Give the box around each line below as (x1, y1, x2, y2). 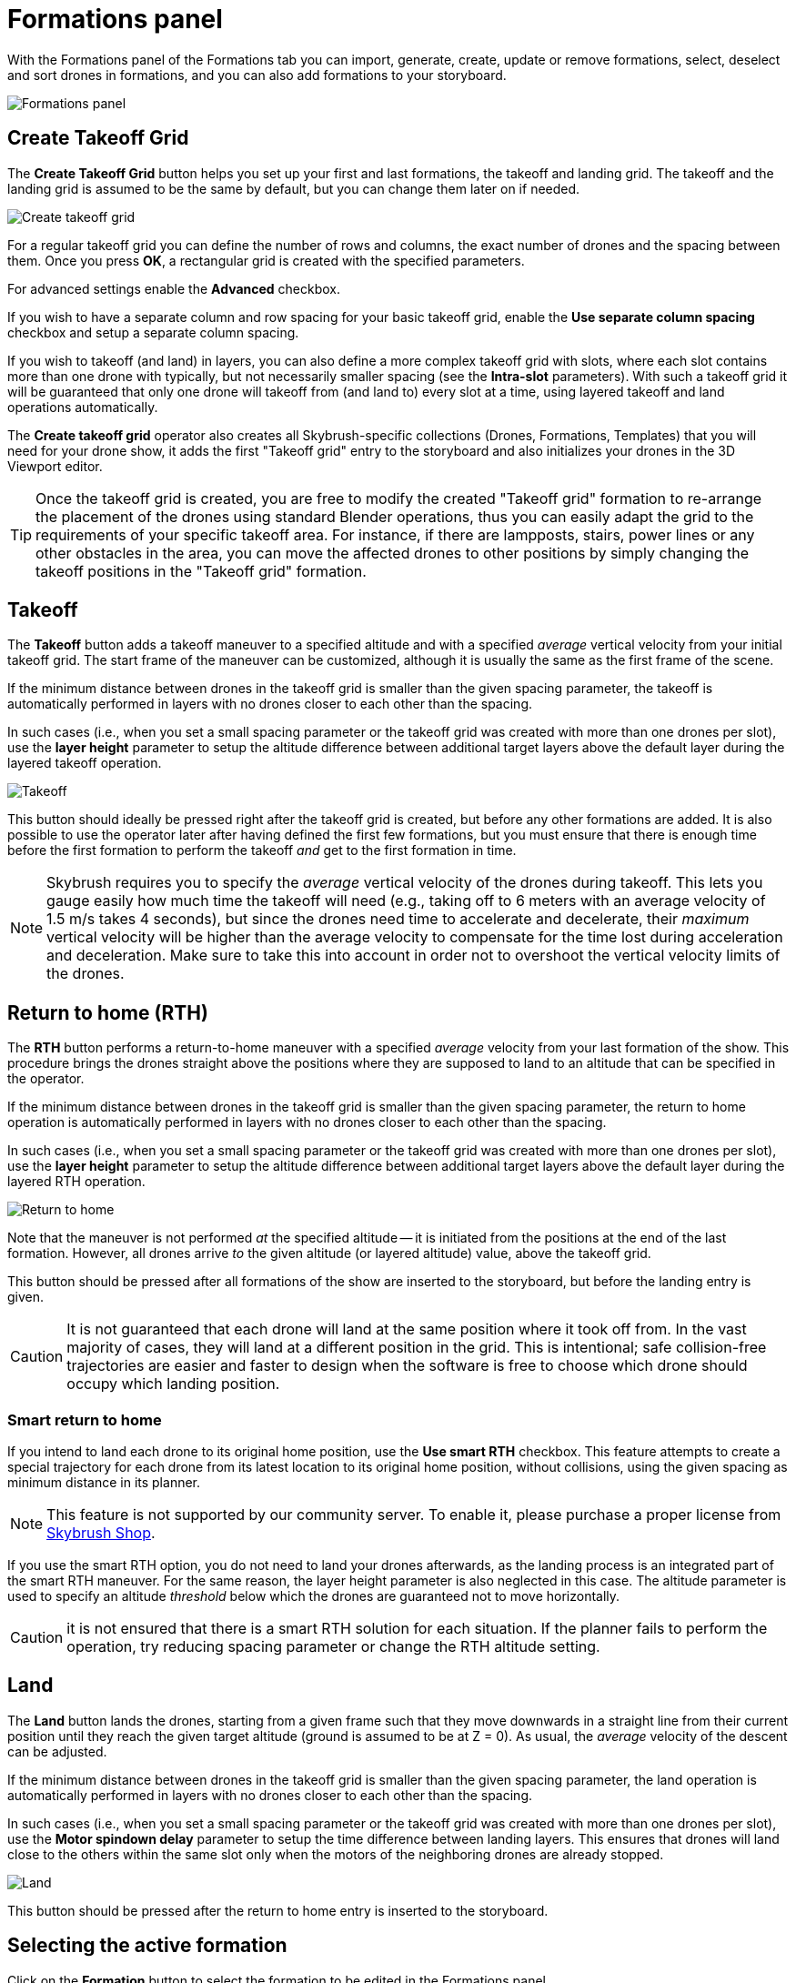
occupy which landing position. (66, 1374, 280, 1394)
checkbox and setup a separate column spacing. (7, 324, 299, 340)
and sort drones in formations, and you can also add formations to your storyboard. (7, 66, 507, 83)
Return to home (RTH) (7, 1001, 208, 1024)
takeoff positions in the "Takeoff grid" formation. (35, 561, 367, 580)
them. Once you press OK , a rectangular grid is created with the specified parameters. (7, 252, 525, 268)
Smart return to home (7, 1410, 162, 1429)
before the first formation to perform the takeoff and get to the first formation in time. (7, 842, 517, 859)
